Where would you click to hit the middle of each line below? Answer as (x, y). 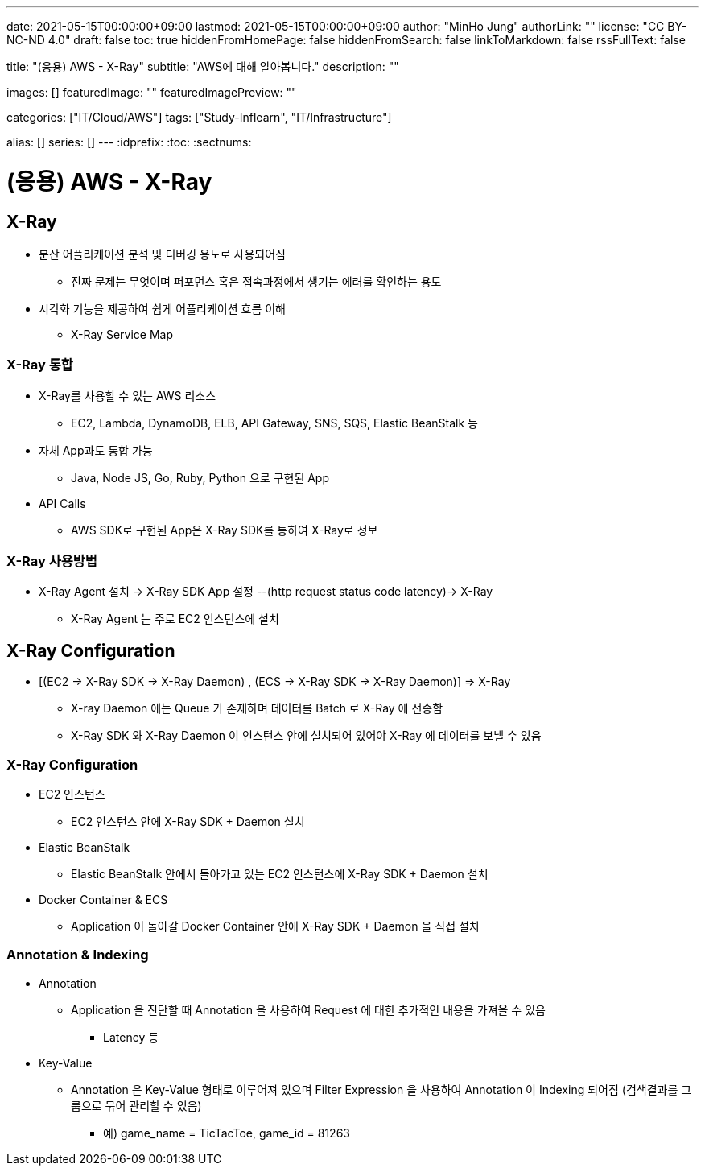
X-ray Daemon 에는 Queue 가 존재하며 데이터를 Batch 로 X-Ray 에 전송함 (257, 708)
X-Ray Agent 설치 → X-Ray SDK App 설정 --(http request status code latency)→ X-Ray (266, 592)
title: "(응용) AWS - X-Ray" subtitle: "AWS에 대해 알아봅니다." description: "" (203, 66)
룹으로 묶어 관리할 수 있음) (136, 1105)
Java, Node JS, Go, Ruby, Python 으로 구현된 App (200, 477)
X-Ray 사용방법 (52, 561)
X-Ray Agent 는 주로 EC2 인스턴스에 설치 (175, 619)
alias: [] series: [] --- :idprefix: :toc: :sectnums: (129, 142)
